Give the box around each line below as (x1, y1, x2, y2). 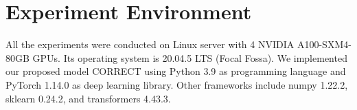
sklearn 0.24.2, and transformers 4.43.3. (5, 91, 171, 105)
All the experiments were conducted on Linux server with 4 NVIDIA (5, 37, 295, 52)
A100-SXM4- (297, 37, 352, 52)
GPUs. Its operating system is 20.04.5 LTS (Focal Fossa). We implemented (32, 50, 347, 65)
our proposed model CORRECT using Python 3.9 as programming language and (5, 64, 346, 78)
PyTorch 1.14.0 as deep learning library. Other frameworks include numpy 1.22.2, (5, 77, 348, 91)
